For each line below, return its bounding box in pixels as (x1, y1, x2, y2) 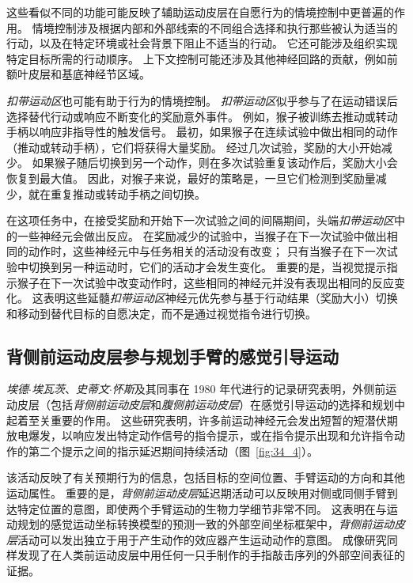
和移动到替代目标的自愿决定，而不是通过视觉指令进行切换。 (6, 305, 316, 321)
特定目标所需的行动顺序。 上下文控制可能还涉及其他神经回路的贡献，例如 (6, 50, 387, 66)
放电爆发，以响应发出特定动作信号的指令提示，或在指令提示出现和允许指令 (6, 427, 394, 444)
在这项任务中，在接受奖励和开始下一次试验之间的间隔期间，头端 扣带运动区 (6, 212, 394, 229)
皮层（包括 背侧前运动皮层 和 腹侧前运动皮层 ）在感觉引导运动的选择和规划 (17, 396, 394, 413)
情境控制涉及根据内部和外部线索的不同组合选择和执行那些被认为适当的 (32, 19, 398, 36)
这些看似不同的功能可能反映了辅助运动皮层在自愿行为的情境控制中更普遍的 (6, 4, 394, 20)
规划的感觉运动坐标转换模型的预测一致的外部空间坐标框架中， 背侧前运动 (17, 516, 394, 532)
